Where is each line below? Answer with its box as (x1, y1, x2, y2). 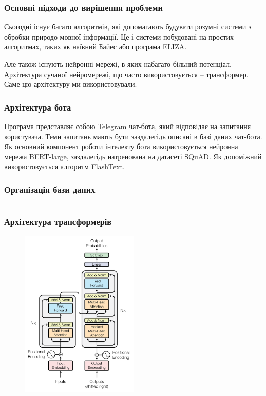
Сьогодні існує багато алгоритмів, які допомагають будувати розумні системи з (4, 21, 252, 32)
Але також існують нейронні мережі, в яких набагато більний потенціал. (4, 59, 232, 69)
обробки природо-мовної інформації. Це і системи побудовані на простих (4, 31, 234, 42)
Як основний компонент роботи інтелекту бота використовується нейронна (4, 141, 238, 152)
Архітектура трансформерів (4, 215, 112, 228)
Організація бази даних (4, 183, 96, 195)
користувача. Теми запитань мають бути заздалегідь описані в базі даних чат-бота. (4, 131, 262, 141)
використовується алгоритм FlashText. (4, 161, 125, 172)
